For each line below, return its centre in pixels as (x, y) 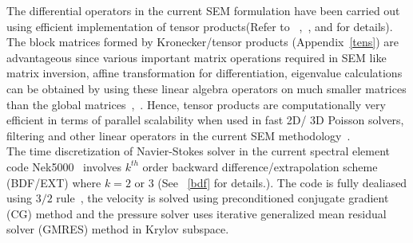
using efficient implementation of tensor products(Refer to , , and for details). (200, 26)
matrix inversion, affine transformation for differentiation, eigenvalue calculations (205, 73)
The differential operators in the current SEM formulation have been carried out (203, 10)
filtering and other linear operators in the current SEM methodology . (179, 135)
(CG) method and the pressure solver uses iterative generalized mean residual (197, 213)
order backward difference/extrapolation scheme (260, 166)
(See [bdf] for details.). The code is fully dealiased (282, 182)
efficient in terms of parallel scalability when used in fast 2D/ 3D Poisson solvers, (205, 120)
